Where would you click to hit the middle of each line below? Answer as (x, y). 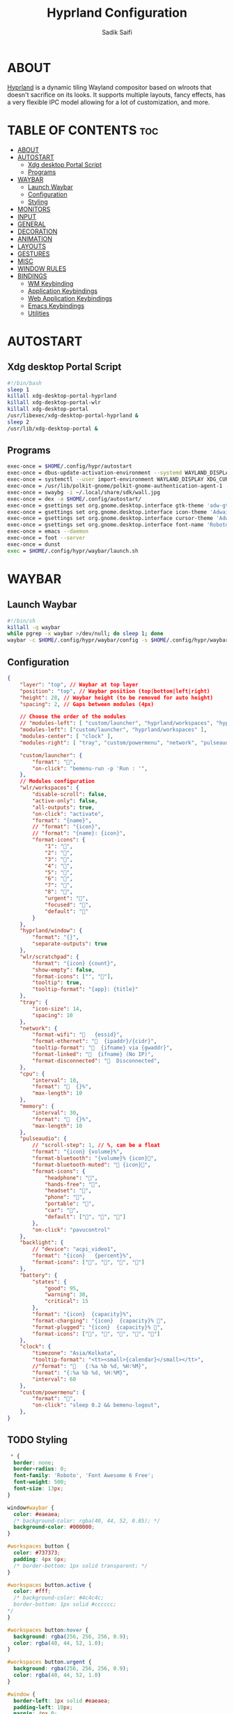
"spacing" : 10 (53, 1015)
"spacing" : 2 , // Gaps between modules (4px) (87, 704)
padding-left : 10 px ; (43, 1707)
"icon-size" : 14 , (57, 1009)
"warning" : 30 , (67, 1295)
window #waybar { (31, 1508)
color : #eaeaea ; (37, 1514)
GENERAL (32, 224)
